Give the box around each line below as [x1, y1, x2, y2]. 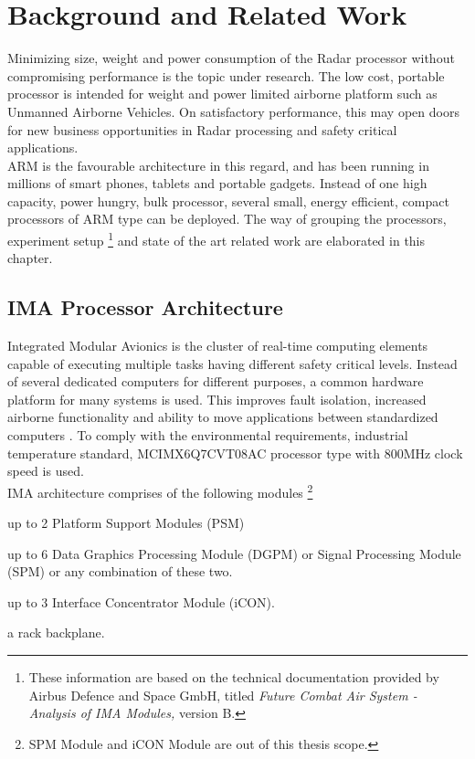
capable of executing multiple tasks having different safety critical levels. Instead [7, 353, 458, 373]
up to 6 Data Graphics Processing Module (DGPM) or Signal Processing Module [7, 543, 461, 563]
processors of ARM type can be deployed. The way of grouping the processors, [7, 209, 447, 228]
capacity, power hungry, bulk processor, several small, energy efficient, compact [7, 191, 449, 210]
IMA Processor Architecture [7, 293, 283, 322]
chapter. [7, 248, 53, 268]
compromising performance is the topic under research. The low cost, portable [7, 66, 445, 85]
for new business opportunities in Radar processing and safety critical [7, 120, 397, 139]
